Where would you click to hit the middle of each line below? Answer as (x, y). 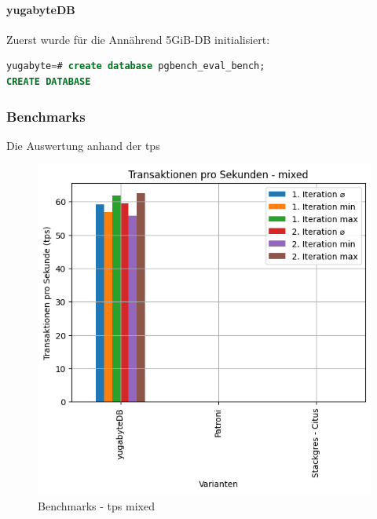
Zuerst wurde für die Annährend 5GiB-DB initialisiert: (138, 39)
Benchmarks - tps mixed (96, 505)
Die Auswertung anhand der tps (83, 145)
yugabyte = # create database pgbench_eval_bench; (136, 66)
